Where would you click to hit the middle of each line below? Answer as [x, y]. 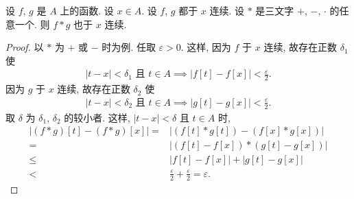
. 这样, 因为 [206, 47]
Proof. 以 [25, 47]
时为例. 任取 [129, 47]
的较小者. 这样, [97, 117]
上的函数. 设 [87, 10]
